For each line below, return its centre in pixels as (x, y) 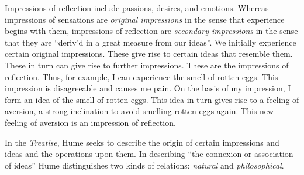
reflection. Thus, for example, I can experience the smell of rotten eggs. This (141, 76)
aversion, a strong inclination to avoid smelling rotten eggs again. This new (139, 111)
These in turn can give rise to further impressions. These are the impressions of (147, 65)
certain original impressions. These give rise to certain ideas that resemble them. (149, 54)
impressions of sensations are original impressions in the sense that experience (145, 19)
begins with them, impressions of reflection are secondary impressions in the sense (151, 31)
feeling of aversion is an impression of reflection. (90, 122)
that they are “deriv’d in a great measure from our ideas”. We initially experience (151, 42)
